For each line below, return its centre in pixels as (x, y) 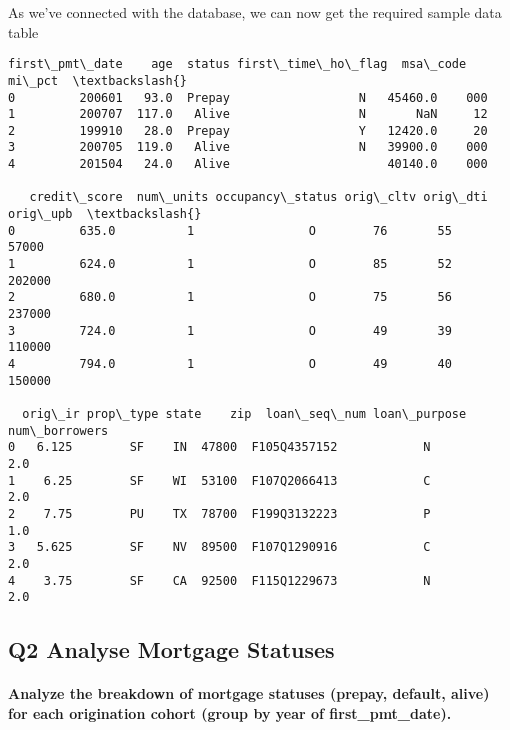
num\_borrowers (58, 430)
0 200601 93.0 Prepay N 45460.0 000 (248, 97)
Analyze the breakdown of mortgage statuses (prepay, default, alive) (249, 693)
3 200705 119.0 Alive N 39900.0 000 (248, 147)
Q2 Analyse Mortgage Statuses (171, 649)
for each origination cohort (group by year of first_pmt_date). (230, 712)
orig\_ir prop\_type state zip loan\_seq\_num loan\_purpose (244, 413)
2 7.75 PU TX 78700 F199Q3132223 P (219, 513)
